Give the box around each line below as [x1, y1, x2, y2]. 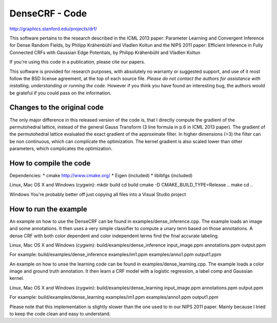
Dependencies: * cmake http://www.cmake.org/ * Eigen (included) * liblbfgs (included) [9, 173, 193, 179]
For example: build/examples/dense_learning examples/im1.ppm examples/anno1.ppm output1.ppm [9, 294, 219, 300]
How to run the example [9, 204, 87, 213]
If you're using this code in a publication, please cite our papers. [9, 59, 146, 65]
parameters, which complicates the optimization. [9, 145, 113, 151]
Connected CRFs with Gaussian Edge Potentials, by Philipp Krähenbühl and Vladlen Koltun [9, 49, 201, 55]
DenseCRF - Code [9, 8, 87, 19]
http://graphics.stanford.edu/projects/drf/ [9, 26, 97, 32]
